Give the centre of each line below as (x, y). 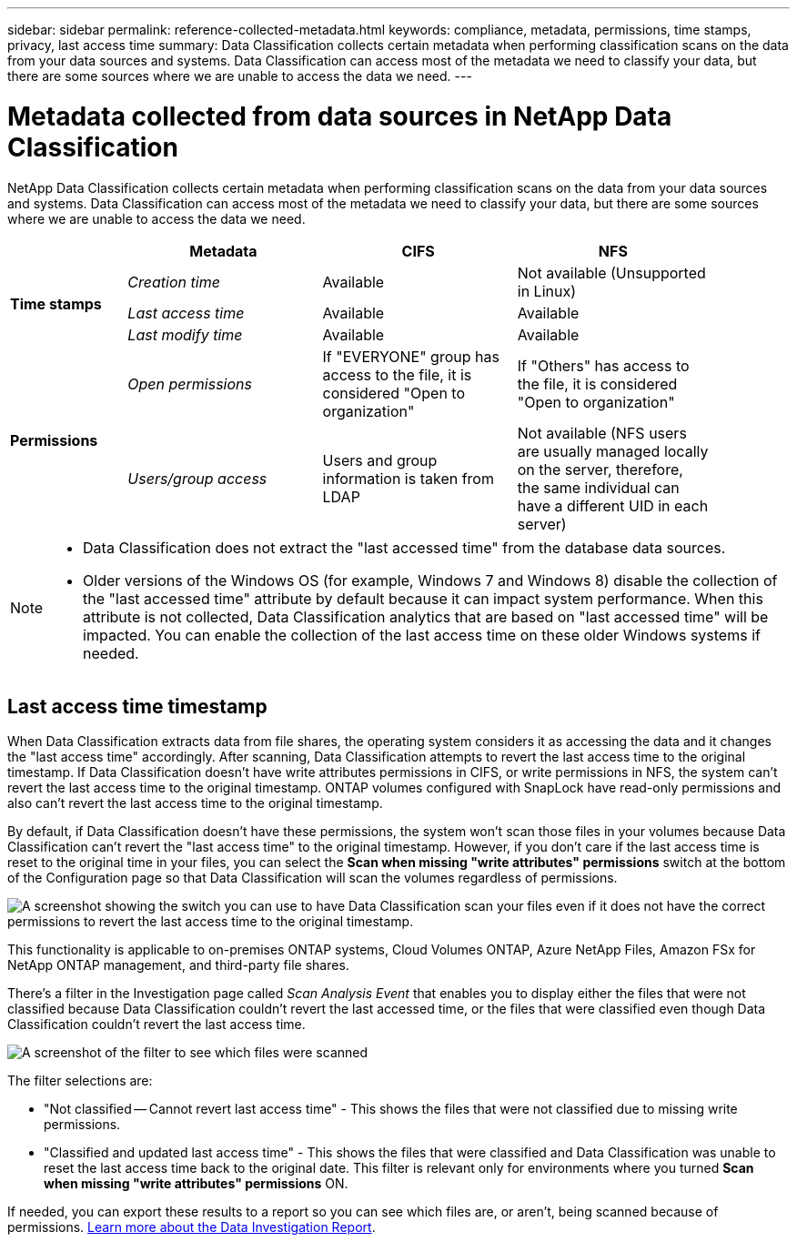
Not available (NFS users (602, 433)
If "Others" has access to (603, 365)
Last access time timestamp (137, 706)
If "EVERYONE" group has (411, 356)
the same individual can (598, 487)
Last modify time (185, 334)
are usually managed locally (613, 451)
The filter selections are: (80, 1081)
